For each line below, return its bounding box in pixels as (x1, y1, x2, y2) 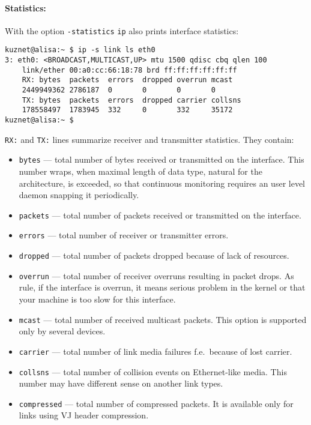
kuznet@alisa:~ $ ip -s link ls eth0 (5, 46, 155, 55)
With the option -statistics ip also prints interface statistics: (5, 24, 239, 37)
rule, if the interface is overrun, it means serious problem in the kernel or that (19, 281, 306, 294)
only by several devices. (19, 325, 106, 337)
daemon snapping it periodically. (19, 188, 139, 201)
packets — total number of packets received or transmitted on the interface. (19, 208, 301, 221)
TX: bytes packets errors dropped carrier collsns (22, 95, 241, 104)
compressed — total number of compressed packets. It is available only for (19, 397, 294, 409)
